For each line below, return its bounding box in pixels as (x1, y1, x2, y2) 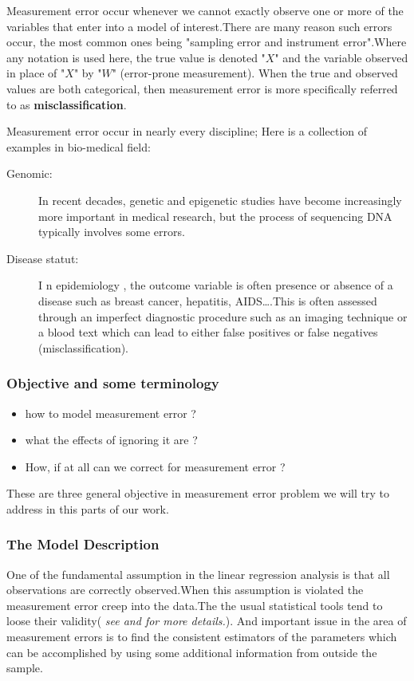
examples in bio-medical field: (6, 138, 151, 155)
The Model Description (6, 534, 160, 554)
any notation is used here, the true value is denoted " (6, 49, 266, 65)
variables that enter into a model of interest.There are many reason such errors (6, 18, 392, 34)
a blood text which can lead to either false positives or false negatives (38, 324, 378, 340)
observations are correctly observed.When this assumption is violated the (6, 581, 364, 598)
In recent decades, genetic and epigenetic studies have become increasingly (38, 191, 402, 208)
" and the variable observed (274, 49, 408, 65)
